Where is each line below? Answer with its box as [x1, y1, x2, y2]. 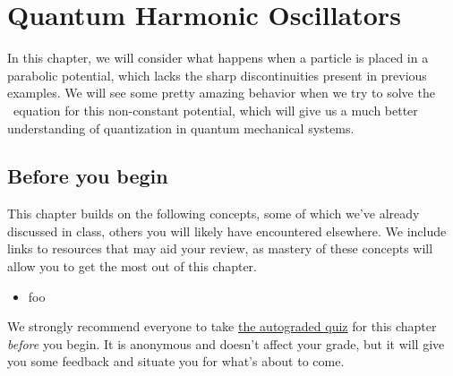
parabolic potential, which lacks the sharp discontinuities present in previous [7, 65, 427, 84]
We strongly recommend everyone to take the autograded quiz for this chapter [7, 317, 437, 336]
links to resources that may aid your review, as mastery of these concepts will [7, 239, 433, 258]
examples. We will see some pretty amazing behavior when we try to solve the [7, 83, 435, 102]
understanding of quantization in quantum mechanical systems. [7, 118, 355, 137]
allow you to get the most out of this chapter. [7, 257, 258, 276]
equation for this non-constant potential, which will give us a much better [13, 100, 418, 119]
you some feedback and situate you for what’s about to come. [7, 352, 345, 371]
